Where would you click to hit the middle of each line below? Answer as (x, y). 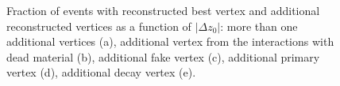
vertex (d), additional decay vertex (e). (101, 72)
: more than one (259, 26)
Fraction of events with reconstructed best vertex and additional (163, 10)
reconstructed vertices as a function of (99, 26)
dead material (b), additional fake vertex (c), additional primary (163, 56)
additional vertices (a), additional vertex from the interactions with (170, 41)
